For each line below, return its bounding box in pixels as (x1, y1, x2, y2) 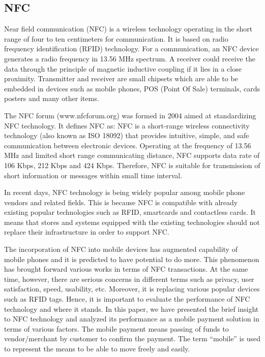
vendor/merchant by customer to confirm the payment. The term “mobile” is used (4, 333, 260, 344)
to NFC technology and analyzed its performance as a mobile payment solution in (4, 313, 259, 324)
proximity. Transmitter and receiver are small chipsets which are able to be (4, 73, 238, 84)
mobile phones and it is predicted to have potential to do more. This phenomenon (4, 253, 259, 264)
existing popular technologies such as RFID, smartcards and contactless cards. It (4, 207, 256, 217)
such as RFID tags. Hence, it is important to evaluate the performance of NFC (4, 294, 250, 304)
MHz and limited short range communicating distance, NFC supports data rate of (4, 150, 260, 160)
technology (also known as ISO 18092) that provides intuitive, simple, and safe (4, 130, 249, 141)
